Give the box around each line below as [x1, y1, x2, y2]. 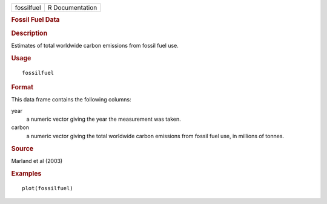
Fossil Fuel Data [11, 16, 60, 24]
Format [11, 83, 33, 91]
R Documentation [47, 4, 97, 11]
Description [11, 29, 48, 37]
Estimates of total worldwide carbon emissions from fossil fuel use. [11, 42, 179, 49]
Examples [11, 169, 42, 177]
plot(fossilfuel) [22, 185, 73, 191]
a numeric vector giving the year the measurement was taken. [26, 115, 181, 123]
